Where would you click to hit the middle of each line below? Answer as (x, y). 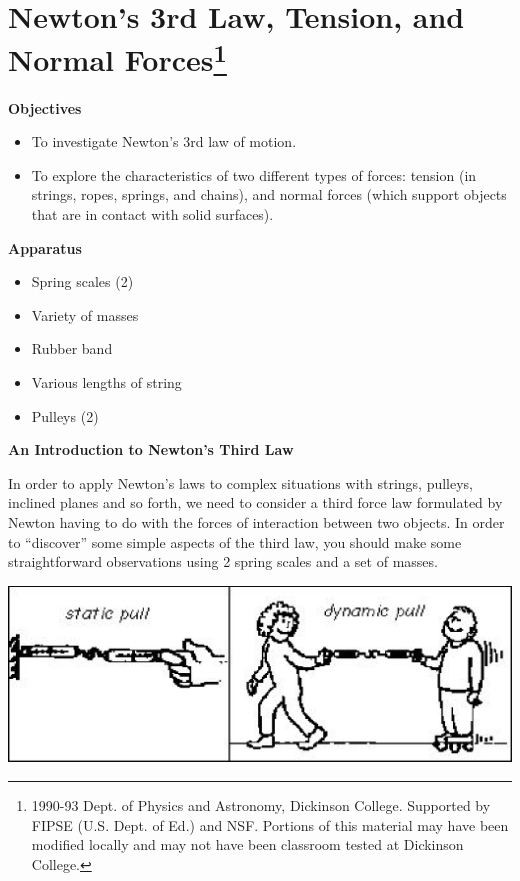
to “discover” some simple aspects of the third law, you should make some (235, 541)
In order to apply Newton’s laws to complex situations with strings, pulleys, (240, 482)
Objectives (45, 107)
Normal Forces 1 (117, 57)
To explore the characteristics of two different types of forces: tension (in (254, 174)
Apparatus (45, 247)
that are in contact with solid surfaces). (152, 214)
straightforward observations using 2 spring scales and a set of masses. (223, 561)
